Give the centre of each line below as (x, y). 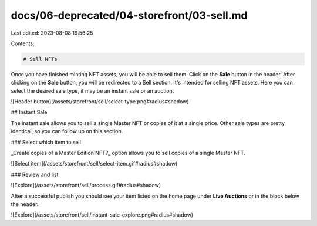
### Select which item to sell (46, 142)
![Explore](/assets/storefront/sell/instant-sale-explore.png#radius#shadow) (102, 215)
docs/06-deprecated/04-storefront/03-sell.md (129, 15)
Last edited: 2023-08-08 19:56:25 (52, 33)
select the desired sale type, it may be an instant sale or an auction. (92, 90)
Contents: (23, 43)
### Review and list (35, 174)
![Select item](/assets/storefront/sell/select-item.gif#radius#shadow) (94, 164)
